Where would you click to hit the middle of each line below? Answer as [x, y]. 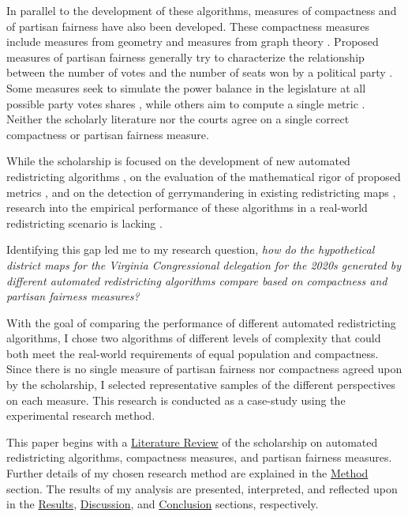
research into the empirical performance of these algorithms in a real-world [187, 208]
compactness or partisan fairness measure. [108, 134]
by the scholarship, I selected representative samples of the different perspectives [201, 385]
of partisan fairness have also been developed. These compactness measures [188, 26]
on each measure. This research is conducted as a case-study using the [176, 400]
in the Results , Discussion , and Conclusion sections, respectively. [163, 504]
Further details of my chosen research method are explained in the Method [187, 473]
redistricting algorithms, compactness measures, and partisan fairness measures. [199, 457]
